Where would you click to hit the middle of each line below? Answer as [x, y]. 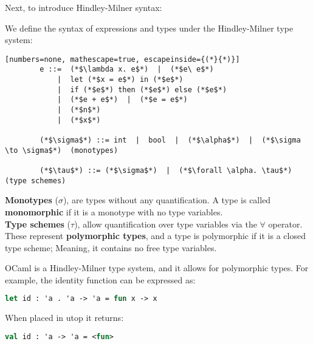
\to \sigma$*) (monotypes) [62, 150]
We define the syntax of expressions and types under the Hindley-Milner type [149, 28]
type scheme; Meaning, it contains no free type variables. [111, 247]
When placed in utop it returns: [64, 318]
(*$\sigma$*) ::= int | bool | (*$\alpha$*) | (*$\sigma [170, 140]
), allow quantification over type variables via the [166, 224]
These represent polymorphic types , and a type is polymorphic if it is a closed [155, 236]
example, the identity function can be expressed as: [100, 279]
